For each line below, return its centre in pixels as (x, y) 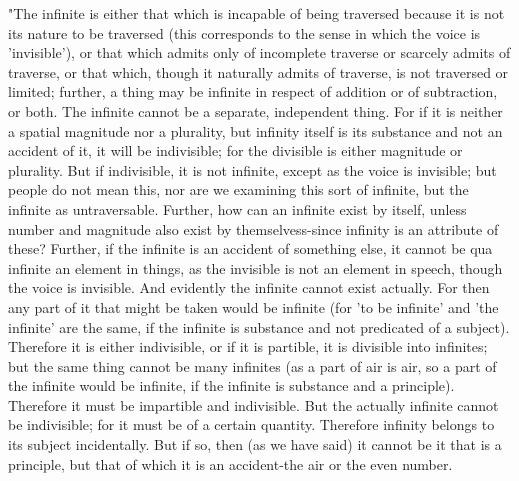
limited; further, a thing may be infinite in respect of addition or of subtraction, (253, 91)
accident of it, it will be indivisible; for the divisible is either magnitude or (235, 150)
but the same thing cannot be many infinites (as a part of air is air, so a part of (252, 365)
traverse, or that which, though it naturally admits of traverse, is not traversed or (258, 71)
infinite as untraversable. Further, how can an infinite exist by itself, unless (237, 208)
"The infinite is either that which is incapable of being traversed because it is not (256, 13)
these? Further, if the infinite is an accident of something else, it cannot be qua (250, 248)
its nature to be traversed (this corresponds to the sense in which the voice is (244, 32)
